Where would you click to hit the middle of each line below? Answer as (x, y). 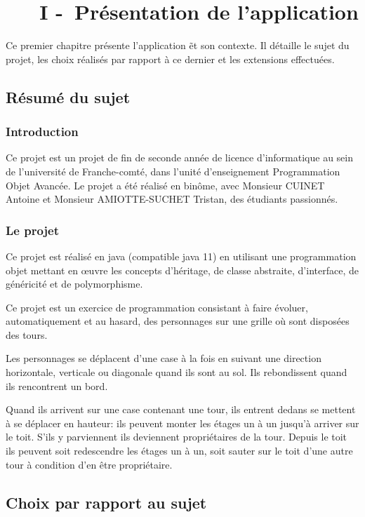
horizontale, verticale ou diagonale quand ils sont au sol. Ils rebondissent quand (177, 372)
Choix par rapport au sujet (106, 502)
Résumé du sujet (68, 96)
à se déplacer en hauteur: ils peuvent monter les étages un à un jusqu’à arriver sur (182, 423)
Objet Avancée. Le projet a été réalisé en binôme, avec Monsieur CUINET (165, 185)
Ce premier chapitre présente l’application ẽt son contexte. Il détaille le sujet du (178, 45)
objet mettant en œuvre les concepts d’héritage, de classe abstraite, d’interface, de (182, 270)
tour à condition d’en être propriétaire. (89, 464)
